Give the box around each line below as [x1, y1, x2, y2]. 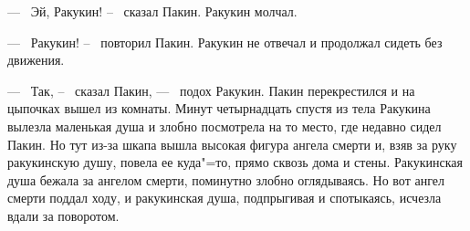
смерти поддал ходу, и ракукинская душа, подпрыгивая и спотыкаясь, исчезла [7, 188, 442, 207]
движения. [7, 50, 65, 69]
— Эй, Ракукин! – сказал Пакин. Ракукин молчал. [7, 2, 298, 20]
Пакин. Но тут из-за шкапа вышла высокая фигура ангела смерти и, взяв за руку [7, 134, 457, 153]
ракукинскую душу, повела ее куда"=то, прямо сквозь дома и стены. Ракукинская [7, 152, 463, 172]
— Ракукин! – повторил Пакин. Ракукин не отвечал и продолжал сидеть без [7, 32, 443, 51]
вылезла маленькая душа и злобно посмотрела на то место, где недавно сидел [7, 116, 442, 135]
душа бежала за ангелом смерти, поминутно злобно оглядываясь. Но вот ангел [7, 170, 444, 189]
